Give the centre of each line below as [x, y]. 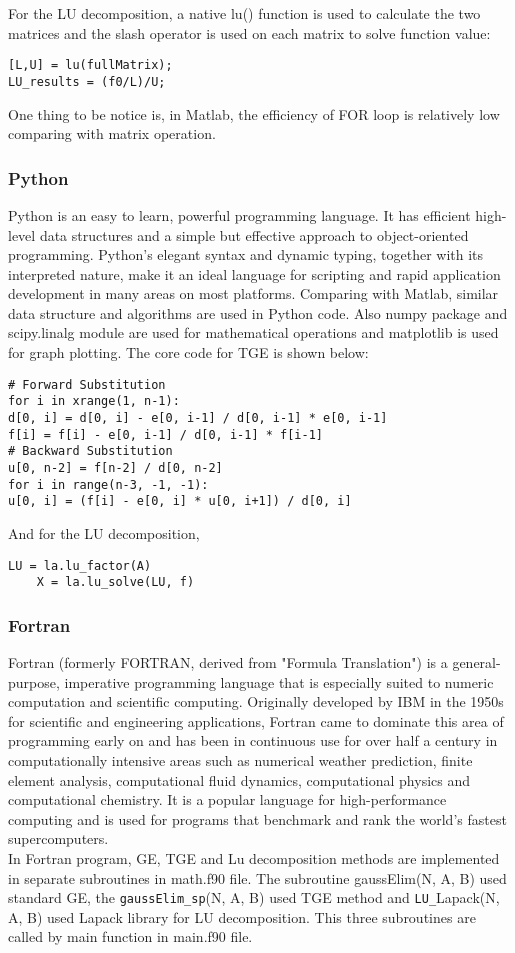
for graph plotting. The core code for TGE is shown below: [188, 352]
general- [476, 662]
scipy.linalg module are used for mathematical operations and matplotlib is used [253, 332]
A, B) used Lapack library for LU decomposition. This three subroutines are [242, 916]
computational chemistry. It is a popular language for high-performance [227, 799]
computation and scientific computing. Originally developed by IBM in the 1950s [256, 701]
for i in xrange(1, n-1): [94, 401]
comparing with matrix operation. [112, 133]
